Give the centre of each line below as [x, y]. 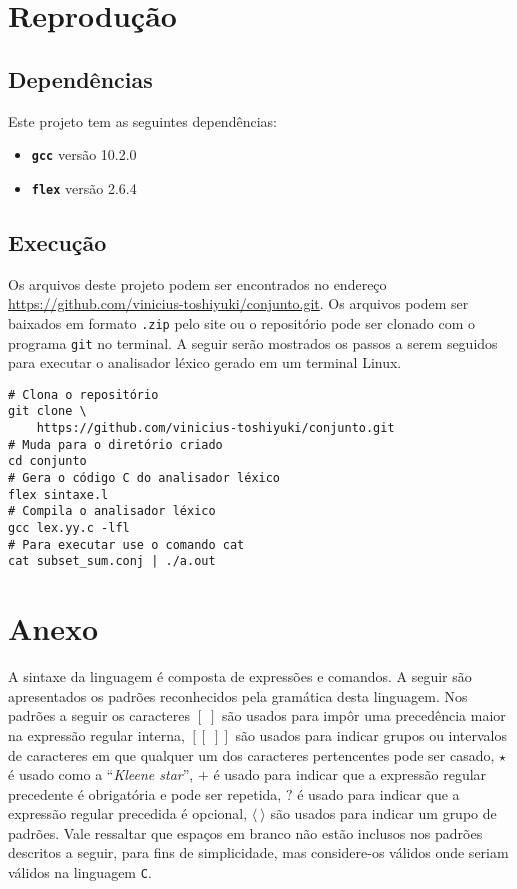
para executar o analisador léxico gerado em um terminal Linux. [205, 362]
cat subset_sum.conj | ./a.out [112, 561]
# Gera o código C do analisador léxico [144, 478]
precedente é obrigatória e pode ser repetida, [145, 793]
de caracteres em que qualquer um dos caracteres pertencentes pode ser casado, [251, 754]
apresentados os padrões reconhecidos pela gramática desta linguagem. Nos [238, 695]
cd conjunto [47, 461]
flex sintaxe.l [58, 494]
